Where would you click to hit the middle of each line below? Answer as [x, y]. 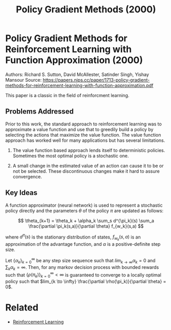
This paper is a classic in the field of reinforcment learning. [67, 95]
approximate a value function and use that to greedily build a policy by [79, 129]
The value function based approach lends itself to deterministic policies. [89, 150]
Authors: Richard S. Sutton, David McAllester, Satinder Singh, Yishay [77, 74]
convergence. [27, 176]
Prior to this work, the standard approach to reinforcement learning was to [84, 124]
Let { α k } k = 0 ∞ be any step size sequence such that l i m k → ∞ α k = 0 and [80, 261]
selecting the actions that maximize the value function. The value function [83, 135]
